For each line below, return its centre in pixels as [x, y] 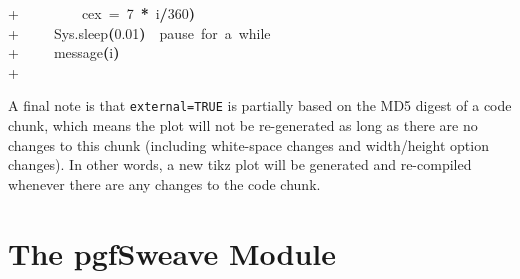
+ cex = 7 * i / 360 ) [101, 13]
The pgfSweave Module [172, 252]
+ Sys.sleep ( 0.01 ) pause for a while [139, 32]
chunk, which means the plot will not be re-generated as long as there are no [243, 125]
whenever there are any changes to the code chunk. [164, 183]
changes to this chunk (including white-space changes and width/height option [248, 144]
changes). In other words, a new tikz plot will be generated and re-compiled [240, 164]
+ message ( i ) [64, 52]
